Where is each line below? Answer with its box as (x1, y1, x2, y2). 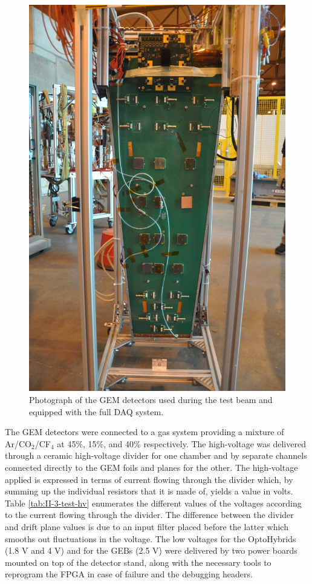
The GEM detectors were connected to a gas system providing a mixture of (5, 425, 284, 438)
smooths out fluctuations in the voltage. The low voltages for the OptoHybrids (5, 532, 296, 545)
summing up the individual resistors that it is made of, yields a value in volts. (5, 485, 293, 497)
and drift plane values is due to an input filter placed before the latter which (5, 520, 288, 533)
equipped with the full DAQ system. (29, 405, 164, 418)
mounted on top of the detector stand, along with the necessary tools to (5, 556, 271, 568)
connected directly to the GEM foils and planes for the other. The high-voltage (5, 461, 298, 474)
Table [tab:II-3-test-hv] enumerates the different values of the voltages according (5, 496, 302, 509)
